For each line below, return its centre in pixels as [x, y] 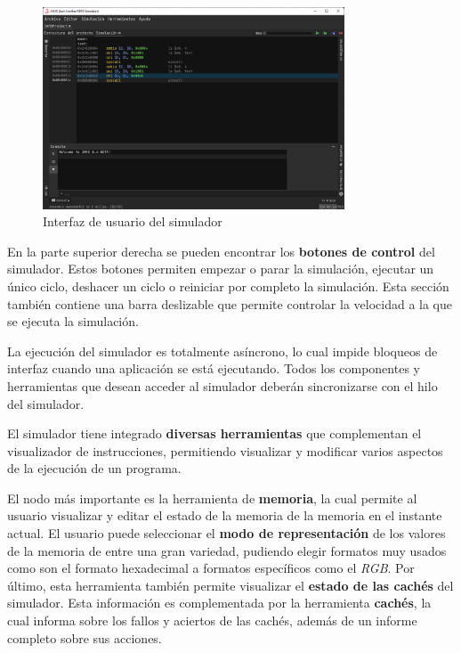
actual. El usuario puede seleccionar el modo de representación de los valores [226, 533]
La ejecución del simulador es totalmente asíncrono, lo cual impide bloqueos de [222, 351]
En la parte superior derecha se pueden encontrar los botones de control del [221, 251]
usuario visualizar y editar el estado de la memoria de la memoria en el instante [225, 515]
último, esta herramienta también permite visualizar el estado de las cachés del [230, 585]
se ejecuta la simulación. [73, 321]
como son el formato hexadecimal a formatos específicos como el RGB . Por [211, 568]
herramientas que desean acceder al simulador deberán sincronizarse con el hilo [222, 385]
